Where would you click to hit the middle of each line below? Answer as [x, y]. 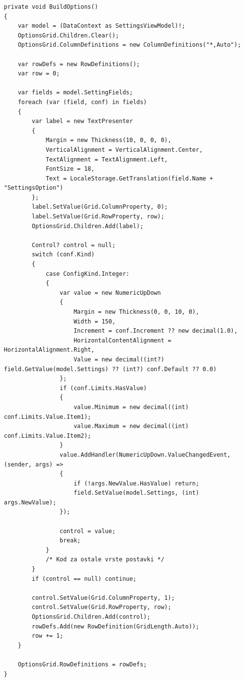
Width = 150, [95, 321]
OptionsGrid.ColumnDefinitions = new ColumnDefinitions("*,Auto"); [129, 45]
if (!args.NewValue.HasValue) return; [136, 483]
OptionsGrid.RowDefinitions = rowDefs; [82, 664]
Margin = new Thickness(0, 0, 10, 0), [136, 312]
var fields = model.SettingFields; [75, 93]
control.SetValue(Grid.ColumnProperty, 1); [103, 598]
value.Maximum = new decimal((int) [131, 426]
